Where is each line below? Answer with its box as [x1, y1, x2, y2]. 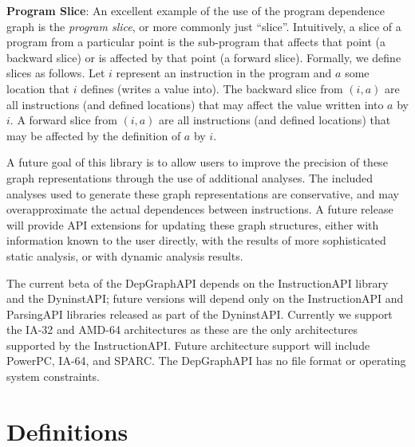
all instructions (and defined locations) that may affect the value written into [6, 96, 384, 112]
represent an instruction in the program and [116, 65, 332, 81]
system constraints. [6, 368, 100, 385]
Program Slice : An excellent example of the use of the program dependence [6, 2, 385, 18]
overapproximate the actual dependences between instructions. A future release [6, 201, 393, 218]
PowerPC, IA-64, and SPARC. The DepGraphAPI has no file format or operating [6, 352, 406, 369]
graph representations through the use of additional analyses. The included [6, 169, 373, 186]
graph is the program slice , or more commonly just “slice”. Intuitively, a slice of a [6, 18, 401, 34]
